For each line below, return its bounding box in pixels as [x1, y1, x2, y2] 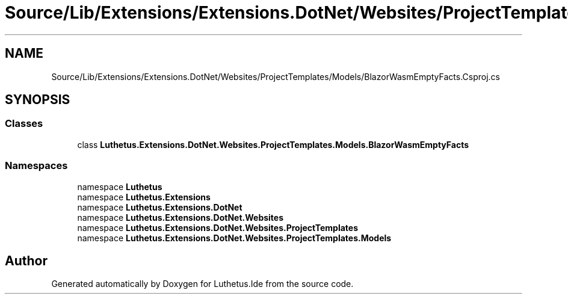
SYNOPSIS [5, 92, 70, 108]
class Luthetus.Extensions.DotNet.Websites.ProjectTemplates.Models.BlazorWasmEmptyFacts [77, 139, 469, 150]
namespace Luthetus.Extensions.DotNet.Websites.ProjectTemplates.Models [77, 232, 392, 243]
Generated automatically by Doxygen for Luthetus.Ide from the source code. [51, 279, 354, 289]
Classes [5, 117, 43, 130]
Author [5, 253, 48, 268]
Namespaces [5, 159, 68, 172]
